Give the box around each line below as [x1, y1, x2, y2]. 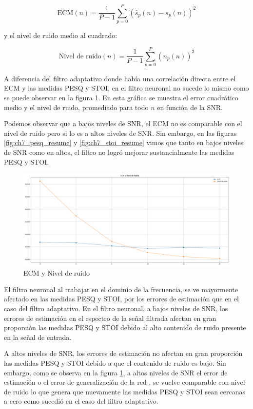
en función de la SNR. [157, 102, 223, 112]
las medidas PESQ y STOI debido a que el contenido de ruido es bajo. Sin [4, 358, 226, 368]
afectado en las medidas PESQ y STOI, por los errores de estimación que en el [4, 294, 239, 304]
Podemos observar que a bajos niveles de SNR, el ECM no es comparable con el [4, 118, 242, 129]
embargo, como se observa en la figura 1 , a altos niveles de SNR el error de [4, 367, 228, 377]
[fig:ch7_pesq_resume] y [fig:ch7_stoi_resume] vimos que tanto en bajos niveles [4, 137, 244, 148]
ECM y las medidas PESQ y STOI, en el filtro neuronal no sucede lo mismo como [4, 83, 249, 93]
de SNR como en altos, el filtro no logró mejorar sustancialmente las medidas [4, 147, 234, 157]
